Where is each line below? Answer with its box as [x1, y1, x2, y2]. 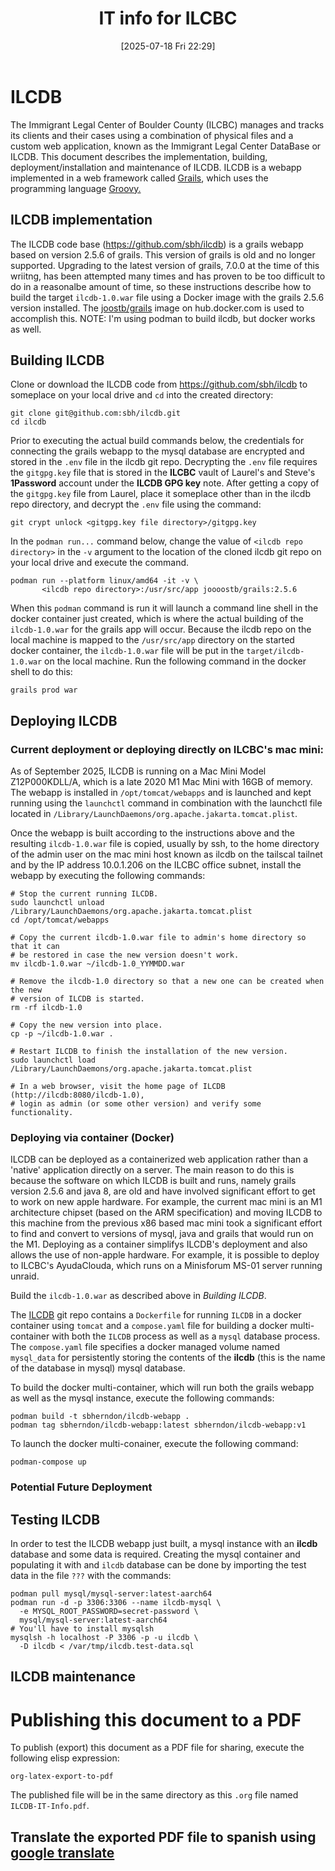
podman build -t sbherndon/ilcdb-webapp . [10, 1412, 190, 1422]
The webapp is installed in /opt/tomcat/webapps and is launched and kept [10, 787, 312, 798]
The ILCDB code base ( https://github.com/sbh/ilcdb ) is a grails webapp [10, 238, 304, 250]
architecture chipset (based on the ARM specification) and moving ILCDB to [10, 1207, 323, 1219]
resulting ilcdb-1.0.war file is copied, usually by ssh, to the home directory [10, 838, 320, 849]
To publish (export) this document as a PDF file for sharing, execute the [10, 1742, 305, 1754]
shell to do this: [10, 666, 73, 678]
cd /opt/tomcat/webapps [10, 915, 110, 925]
